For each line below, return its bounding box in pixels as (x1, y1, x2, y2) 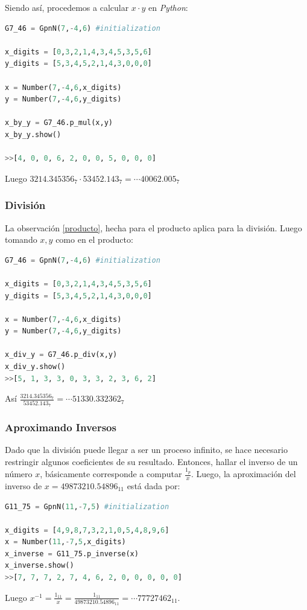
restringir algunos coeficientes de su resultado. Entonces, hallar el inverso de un (5, 455, 298, 467)
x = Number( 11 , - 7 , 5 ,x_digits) (5, 538, 126, 547)
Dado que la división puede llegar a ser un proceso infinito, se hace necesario (5, 443, 288, 456)
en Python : (148, 1, 188, 13)
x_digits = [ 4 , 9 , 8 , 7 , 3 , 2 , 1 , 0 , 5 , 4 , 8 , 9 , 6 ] (5, 525, 169, 535)
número (5, 467, 33, 480)
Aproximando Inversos (5, 419, 116, 434)
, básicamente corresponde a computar (40, 467, 182, 480)
